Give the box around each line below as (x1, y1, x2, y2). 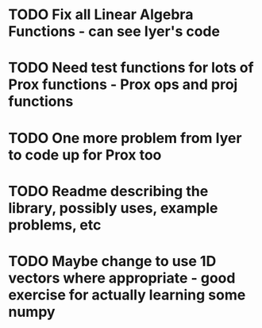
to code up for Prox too (8, 145, 162, 164)
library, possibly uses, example (8, 199, 218, 217)
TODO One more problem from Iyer (8, 129, 242, 147)
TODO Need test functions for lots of (8, 59, 254, 77)
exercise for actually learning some (8, 286, 246, 303)
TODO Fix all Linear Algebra (8, 6, 194, 24)
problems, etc (8, 216, 102, 233)
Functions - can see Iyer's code (8, 22, 221, 41)
